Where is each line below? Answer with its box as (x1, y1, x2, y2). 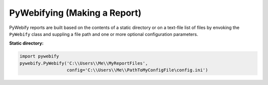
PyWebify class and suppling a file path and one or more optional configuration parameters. (9, 31, 199, 37)
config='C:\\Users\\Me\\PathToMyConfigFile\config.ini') (67, 67, 208, 73)
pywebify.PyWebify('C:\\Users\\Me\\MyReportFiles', (19, 60, 148, 66)
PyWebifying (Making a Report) (9, 7, 141, 18)
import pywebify (19, 54, 60, 59)
